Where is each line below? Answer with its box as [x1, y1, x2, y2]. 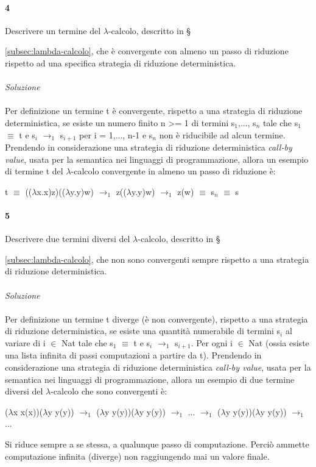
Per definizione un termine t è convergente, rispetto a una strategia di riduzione [5, 104, 303, 117]
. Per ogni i [191, 336, 233, 349]
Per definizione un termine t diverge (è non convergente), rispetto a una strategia [5, 312, 308, 325]
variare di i [5, 336, 46, 349]
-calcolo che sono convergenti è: [51, 385, 167, 397]
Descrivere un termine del [5, 24, 101, 37]
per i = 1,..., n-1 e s [79, 128, 153, 141]
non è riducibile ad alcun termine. [159, 128, 286, 141]
